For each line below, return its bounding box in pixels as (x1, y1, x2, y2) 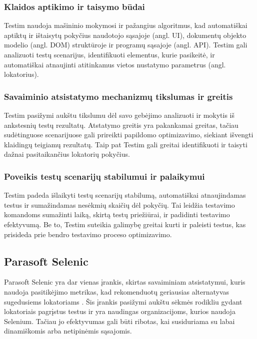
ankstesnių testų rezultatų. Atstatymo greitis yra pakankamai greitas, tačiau (4, 119, 238, 130)
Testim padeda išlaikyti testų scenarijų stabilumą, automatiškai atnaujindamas (4, 190, 246, 200)
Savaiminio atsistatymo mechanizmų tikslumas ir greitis (4, 90, 233, 102)
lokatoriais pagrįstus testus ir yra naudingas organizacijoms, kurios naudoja (4, 306, 235, 317)
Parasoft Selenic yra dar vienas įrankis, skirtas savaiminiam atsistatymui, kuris (4, 277, 245, 287)
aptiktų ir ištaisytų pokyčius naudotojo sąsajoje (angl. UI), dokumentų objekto (4, 29, 246, 40)
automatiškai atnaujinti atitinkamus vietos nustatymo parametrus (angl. (4, 59, 226, 69)
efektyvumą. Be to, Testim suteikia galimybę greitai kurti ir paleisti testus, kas (4, 219, 246, 229)
